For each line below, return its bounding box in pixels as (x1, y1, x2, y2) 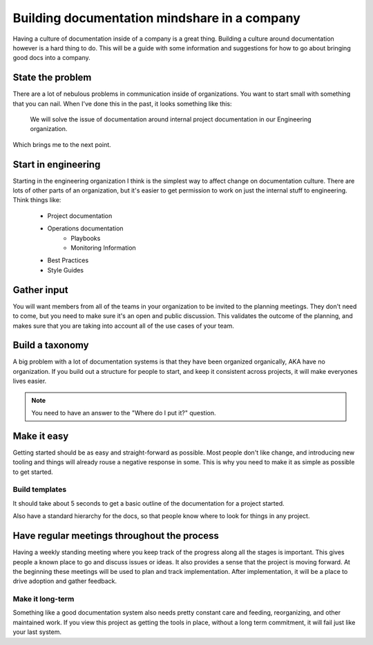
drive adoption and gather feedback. (12, 577, 117, 586)
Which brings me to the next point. (12, 140, 112, 148)
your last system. (12, 628, 62, 636)
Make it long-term (12, 594, 75, 604)
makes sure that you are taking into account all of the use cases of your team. (12, 321, 234, 330)
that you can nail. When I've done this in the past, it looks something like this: (12, 99, 232, 108)
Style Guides (47, 266, 84, 274)
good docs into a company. (12, 54, 90, 62)
